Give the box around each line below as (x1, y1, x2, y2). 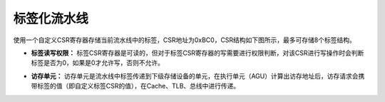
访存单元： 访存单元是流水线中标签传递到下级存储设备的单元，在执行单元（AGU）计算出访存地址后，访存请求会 (31, 71, 359, 80)
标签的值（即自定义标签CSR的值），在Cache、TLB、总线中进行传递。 (36, 82, 240, 91)
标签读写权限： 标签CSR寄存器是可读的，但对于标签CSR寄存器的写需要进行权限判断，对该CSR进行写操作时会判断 (31, 49, 364, 57)
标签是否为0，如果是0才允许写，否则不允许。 (31, 58, 164, 67)
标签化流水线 (13, 11, 89, 26)
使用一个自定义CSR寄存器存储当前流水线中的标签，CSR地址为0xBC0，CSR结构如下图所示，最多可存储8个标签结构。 (13, 36, 356, 44)
